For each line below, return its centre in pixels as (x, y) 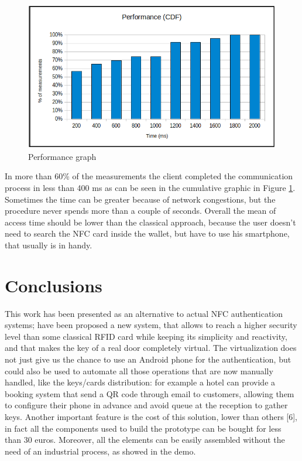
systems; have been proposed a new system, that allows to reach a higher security (151, 325)
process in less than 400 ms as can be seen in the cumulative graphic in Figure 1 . (150, 187)
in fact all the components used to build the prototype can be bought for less (143, 428)
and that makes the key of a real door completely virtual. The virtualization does (151, 348)
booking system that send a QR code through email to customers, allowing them (150, 393)
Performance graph (62, 156)
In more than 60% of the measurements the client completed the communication (149, 176)
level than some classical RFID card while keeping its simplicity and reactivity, (146, 336)
